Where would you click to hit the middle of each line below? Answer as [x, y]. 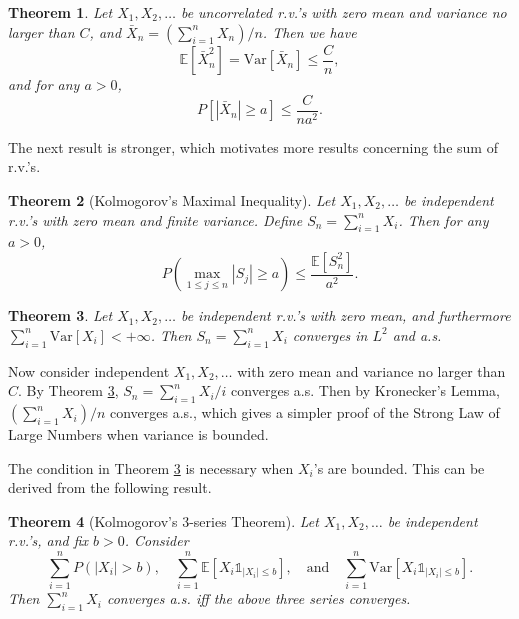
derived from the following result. [110, 487]
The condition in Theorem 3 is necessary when [151, 467]
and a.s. [417, 334]
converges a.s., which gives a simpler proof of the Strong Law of [304, 412]
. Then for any [443, 219]
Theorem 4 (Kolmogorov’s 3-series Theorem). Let [163, 520]
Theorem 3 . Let [60, 315]
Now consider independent [89, 370]
